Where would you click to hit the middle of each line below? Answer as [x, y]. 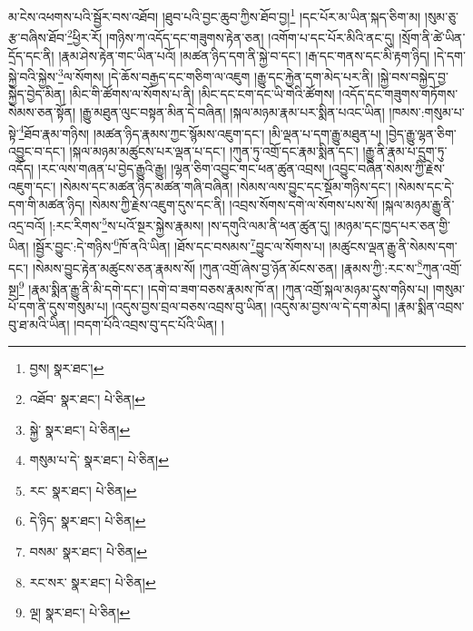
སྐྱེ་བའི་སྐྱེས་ [33, 76]
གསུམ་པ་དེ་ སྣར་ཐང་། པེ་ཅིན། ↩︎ [99, 460]
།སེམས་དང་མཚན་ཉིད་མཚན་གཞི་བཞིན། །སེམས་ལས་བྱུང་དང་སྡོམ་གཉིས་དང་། [226, 186]
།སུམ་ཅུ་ [441, 16]
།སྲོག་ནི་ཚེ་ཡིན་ [432, 37]
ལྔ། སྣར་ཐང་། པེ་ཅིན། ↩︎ [80, 612]
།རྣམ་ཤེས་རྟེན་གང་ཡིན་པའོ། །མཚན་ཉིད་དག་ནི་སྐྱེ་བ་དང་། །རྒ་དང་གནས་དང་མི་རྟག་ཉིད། [244, 55]
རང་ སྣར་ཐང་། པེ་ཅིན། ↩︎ [83, 490]
